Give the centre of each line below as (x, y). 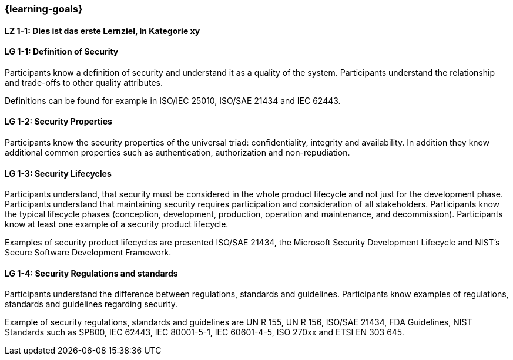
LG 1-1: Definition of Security (62, 52)
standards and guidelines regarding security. (91, 304)
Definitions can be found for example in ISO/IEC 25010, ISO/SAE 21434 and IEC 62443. (173, 100)
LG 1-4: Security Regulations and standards (91, 273)
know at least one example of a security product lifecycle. (117, 224)
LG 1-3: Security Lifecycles (58, 173)
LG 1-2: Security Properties (58, 122)
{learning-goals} (44, 9)
